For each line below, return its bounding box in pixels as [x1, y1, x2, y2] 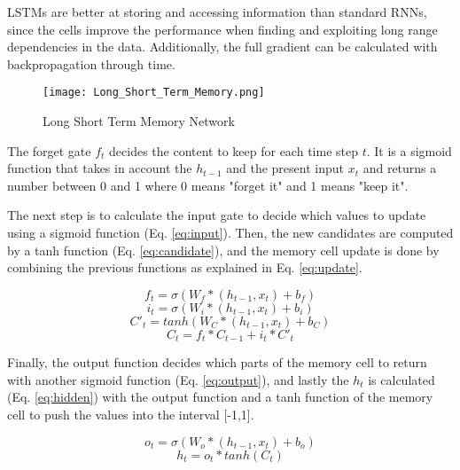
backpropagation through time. [7, 54, 175, 73]
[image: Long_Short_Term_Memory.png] [43, 86, 265, 99]
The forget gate [7, 141, 91, 160]
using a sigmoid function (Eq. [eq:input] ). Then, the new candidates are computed [7, 223, 454, 241]
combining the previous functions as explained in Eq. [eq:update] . [7, 258, 363, 277]
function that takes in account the [7, 159, 192, 177]
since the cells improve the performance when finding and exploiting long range [7, 20, 438, 38]
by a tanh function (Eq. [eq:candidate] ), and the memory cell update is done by [7, 240, 440, 259]
